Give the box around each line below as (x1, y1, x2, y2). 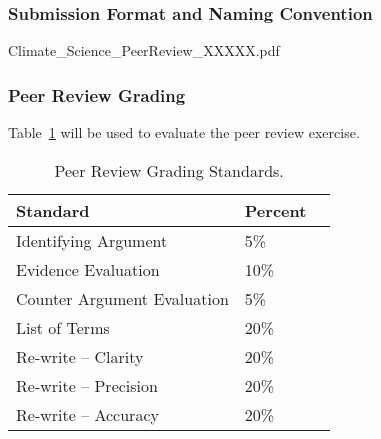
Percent (244, 198, 307, 222)
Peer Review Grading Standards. (54, 158, 284, 182)
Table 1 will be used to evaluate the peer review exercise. (8, 122, 360, 143)
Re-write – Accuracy (16, 402, 159, 426)
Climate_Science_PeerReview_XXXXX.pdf (8, 40, 280, 61)
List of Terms (16, 315, 110, 339)
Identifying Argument (16, 228, 168, 252)
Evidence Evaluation (16, 257, 160, 281)
